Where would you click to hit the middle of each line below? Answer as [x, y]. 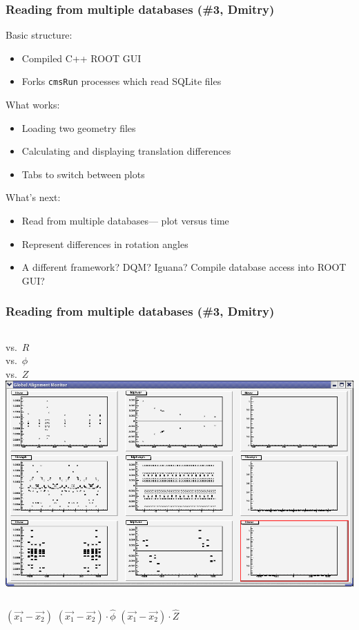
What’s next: [33, 197]
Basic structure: [39, 35]
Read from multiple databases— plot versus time [125, 221]
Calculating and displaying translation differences [126, 151]
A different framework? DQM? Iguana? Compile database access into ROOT [184, 267]
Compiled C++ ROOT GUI [81, 58]
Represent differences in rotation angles [105, 244]
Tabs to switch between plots [83, 174]
